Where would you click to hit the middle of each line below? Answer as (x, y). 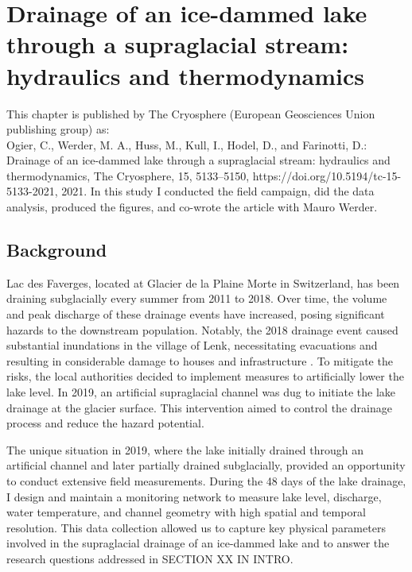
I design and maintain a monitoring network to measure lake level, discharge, (194, 496)
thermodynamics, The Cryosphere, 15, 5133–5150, (128, 175)
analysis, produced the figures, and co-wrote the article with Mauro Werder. (192, 207)
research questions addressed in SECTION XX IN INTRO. (150, 558)
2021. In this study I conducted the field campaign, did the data (218, 191)
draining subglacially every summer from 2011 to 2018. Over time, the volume (197, 298)
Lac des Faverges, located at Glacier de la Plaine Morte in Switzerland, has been (203, 282)
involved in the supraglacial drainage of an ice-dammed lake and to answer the (198, 543)
